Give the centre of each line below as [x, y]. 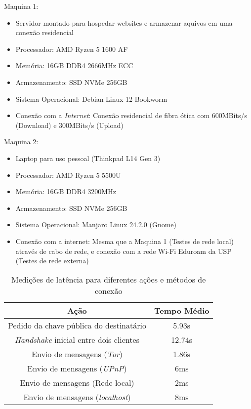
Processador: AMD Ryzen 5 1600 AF [72, 49]
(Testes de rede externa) [52, 261]
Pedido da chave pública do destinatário [77, 325]
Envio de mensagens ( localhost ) [77, 397]
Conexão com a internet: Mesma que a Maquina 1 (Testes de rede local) [125, 241]
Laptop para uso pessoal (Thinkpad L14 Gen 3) [88, 158]
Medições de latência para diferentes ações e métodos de [109, 279]
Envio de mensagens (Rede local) [77, 382]
